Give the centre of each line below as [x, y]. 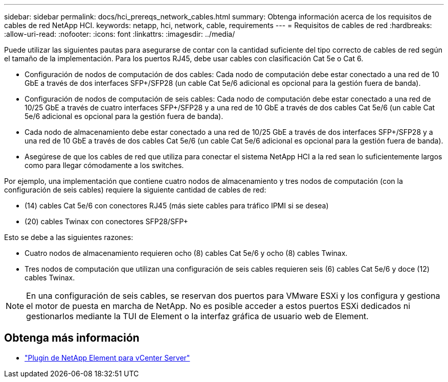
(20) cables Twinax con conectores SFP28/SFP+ [106, 221]
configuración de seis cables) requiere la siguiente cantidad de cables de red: [135, 190]
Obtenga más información [72, 338]
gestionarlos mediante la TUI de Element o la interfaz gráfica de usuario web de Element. [197, 316]
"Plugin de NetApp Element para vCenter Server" [107, 357]
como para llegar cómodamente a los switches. [104, 165]
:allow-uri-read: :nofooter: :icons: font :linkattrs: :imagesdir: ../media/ [120, 34]
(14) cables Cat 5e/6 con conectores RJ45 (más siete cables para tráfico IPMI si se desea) [177, 206]
